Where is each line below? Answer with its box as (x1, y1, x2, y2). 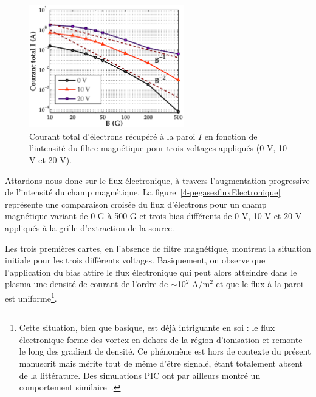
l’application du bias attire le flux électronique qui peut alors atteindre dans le (5, 265, 297, 278)
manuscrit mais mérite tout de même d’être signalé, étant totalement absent (19, 356, 303, 369)
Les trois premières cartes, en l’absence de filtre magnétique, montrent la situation (5, 242, 311, 254)
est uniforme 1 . (5, 290, 57, 304)
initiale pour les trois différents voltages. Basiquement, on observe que (5, 254, 266, 266)
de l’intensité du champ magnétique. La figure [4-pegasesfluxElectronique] (5, 186, 281, 198)
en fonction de (204, 129, 258, 142)
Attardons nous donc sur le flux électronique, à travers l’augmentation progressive (5, 174, 310, 186)
